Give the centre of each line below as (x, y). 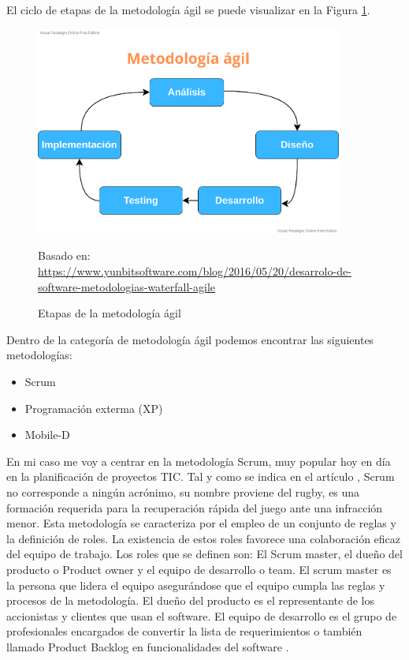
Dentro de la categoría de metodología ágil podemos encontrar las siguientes (190, 339)
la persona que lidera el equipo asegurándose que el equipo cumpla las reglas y (196, 585)
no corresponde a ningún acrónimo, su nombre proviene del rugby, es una (183, 491)
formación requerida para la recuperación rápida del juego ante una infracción (195, 507)
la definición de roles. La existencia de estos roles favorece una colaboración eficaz (204, 538)
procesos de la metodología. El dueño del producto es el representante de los (190, 600)
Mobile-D (47, 435)
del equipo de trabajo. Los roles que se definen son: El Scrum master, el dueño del (204, 554)
